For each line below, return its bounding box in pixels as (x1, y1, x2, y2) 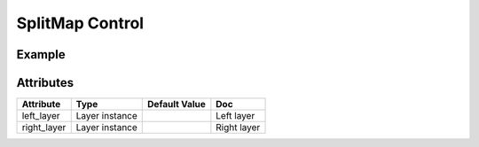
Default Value (147, 98, 206, 111)
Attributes (16, 75, 75, 90)
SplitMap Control (16, 13, 145, 33)
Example (16, 47, 66, 62)
